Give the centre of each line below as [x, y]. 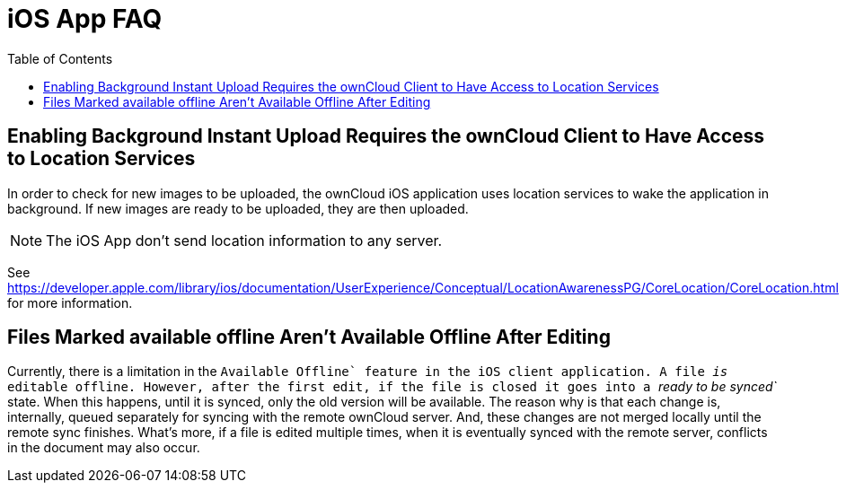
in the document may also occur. [104, 448]
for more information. [70, 302]
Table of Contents [60, 58]
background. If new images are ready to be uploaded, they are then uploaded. [238, 208]
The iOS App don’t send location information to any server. [244, 240]
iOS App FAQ [85, 19]
